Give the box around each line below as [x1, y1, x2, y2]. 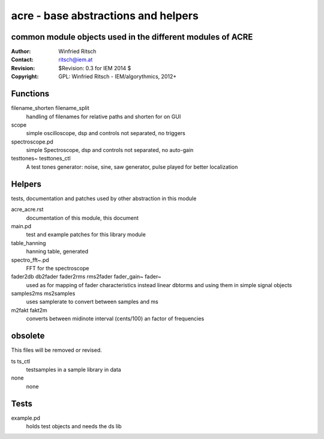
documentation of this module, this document [26, 214, 139, 222]
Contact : [11, 56, 34, 63]
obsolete [11, 331, 45, 341]
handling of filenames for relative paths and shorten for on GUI [26, 113, 181, 120]
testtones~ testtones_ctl [11, 155, 71, 162]
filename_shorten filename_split [11, 104, 89, 112]
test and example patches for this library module [26, 231, 146, 238]
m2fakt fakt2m [11, 306, 47, 313]
